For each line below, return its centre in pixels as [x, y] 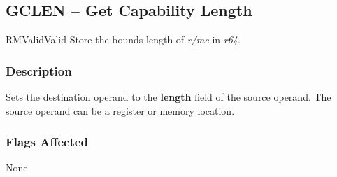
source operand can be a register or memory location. [120, 110]
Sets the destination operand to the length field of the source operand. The [168, 97]
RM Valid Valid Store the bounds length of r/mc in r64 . [123, 40]
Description [39, 70]
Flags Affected [47, 142]
